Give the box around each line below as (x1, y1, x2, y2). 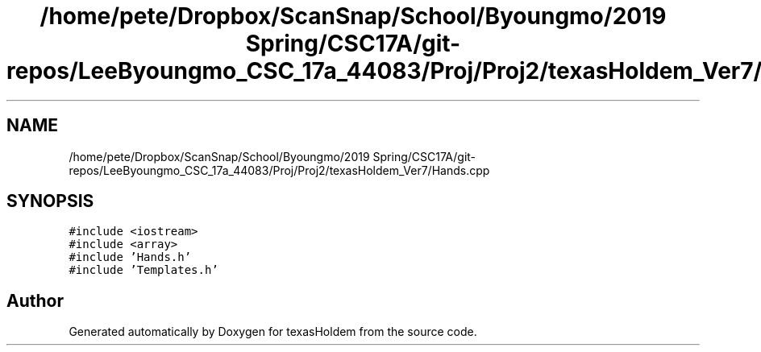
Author (6, 290, 64, 311)
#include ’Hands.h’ (69, 251, 192, 264)
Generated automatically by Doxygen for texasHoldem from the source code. (69, 325, 477, 339)
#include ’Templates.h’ (69, 263, 218, 277)
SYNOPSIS (6, 191, 94, 212)
